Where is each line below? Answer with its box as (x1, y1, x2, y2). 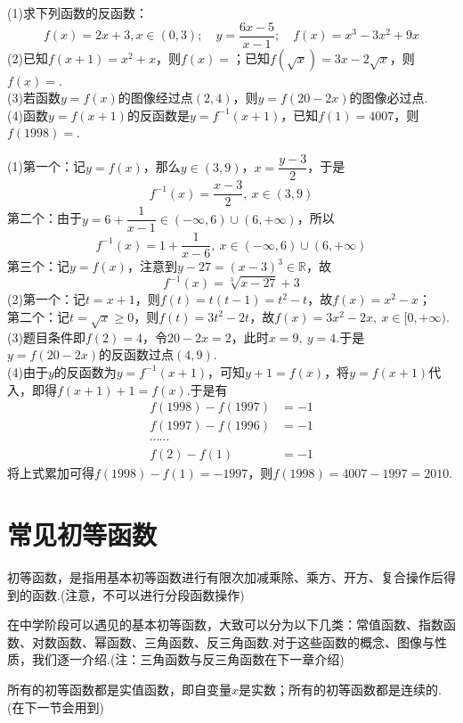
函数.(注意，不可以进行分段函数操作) (31, 585, 245, 604)
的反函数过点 (99, 345, 175, 364)
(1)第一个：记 (7, 157, 85, 176)
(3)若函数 (7, 88, 61, 107)
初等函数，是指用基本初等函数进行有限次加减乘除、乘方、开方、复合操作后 (7, 567, 443, 586)
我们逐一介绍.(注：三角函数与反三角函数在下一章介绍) (31, 650, 345, 669)
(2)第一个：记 (7, 290, 85, 308)
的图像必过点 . (349, 88, 428, 107)
